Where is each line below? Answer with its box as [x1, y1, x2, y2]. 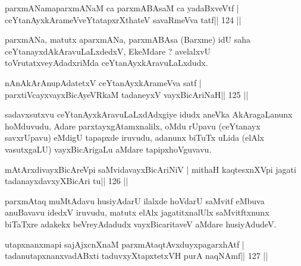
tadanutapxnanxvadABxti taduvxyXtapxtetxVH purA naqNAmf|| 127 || [5, 249, 268, 262]
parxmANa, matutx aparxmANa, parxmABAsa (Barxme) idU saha [5, 33, 250, 46]
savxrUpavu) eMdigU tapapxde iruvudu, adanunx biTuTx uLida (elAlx [5, 131, 265, 144]
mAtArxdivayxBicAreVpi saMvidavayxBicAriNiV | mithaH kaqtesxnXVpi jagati [5, 163, 296, 175]
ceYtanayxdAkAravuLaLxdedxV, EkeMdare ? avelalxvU [5, 45, 211, 57]
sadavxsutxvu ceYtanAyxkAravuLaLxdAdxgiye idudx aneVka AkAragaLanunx [5, 108, 293, 121]
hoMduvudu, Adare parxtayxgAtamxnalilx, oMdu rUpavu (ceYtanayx [5, 119, 261, 132]
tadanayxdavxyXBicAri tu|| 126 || [5, 175, 128, 187]
